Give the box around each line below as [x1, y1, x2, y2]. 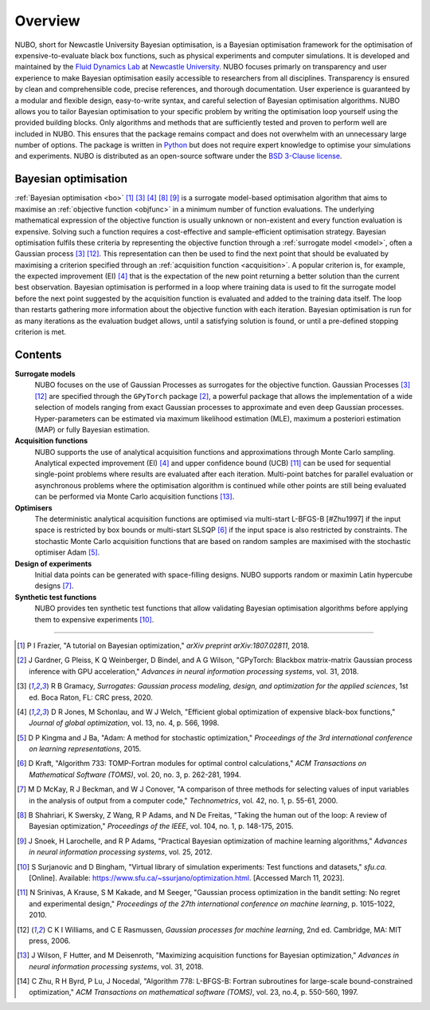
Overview [14, 12, 80, 30]
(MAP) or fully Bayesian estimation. [34, 424, 150, 434]
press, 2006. [29, 936, 71, 945]
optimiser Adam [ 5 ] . [34, 547, 100, 558]
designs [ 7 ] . [34, 581, 74, 590]
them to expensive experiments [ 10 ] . [34, 614, 154, 624]
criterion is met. [14, 327, 67, 337]
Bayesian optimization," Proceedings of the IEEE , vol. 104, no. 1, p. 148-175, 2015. [29, 822, 294, 831]
